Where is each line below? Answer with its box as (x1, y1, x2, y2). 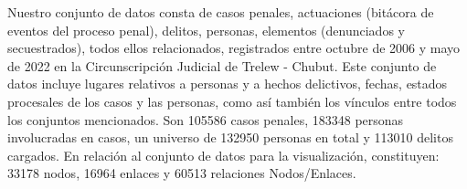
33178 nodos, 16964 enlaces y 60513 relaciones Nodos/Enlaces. (7, 163, 356, 183)
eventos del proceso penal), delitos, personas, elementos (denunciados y (7, 20, 405, 39)
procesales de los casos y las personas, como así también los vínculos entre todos (7, 91, 457, 110)
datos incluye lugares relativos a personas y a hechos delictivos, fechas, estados (7, 74, 448, 93)
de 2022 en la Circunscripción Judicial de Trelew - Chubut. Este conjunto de (7, 56, 437, 75)
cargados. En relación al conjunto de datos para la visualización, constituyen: (7, 145, 440, 164)
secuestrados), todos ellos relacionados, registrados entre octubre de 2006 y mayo (7, 38, 461, 58)
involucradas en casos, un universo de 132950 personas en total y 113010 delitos (7, 128, 453, 147)
